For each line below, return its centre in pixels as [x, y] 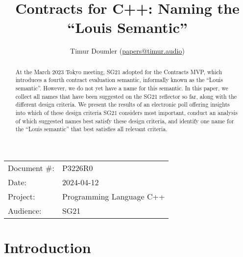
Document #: [31, 168]
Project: [22, 196]
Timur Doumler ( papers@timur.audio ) [127, 51]
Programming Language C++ [113, 196]
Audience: [25, 210]
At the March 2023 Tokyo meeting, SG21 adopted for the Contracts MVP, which [119, 71]
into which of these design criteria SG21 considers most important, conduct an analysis [126, 112]
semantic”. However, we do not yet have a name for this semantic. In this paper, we [122, 88]
